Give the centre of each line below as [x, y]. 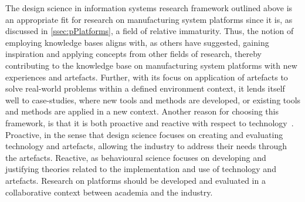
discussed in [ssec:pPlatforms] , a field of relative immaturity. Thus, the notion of [150, 31]
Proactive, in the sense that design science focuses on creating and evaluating [144, 134]
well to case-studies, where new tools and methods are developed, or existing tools [153, 100]
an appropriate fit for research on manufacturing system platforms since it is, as [149, 19]
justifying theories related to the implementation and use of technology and [141, 169]
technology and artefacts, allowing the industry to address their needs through [146, 146]
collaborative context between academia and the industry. [109, 192]
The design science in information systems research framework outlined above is [149, 8]
